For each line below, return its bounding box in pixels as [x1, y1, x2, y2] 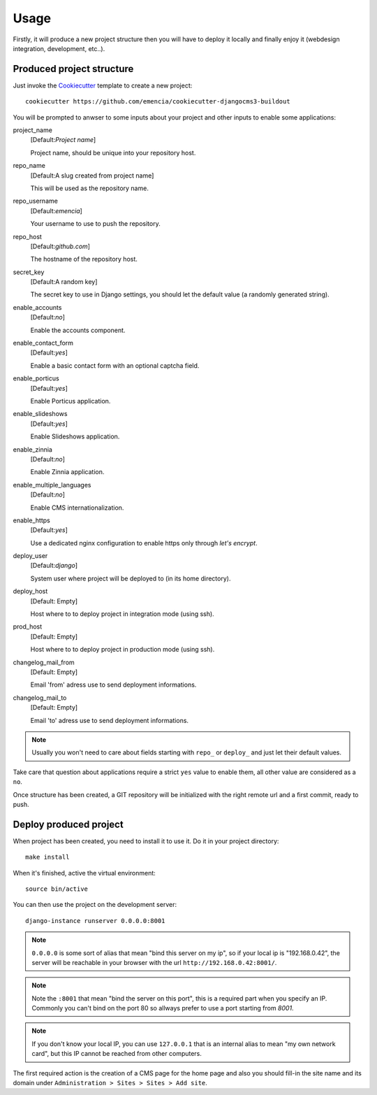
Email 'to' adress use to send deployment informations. [30, 716, 188, 724]
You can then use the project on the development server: [13, 901, 177, 909]
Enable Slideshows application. [30, 432, 120, 441]
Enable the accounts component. [30, 326, 126, 334]
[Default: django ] [30, 561, 78, 570]
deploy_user [13, 552, 48, 560]
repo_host [13, 232, 42, 241]
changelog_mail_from [13, 658, 75, 666]
